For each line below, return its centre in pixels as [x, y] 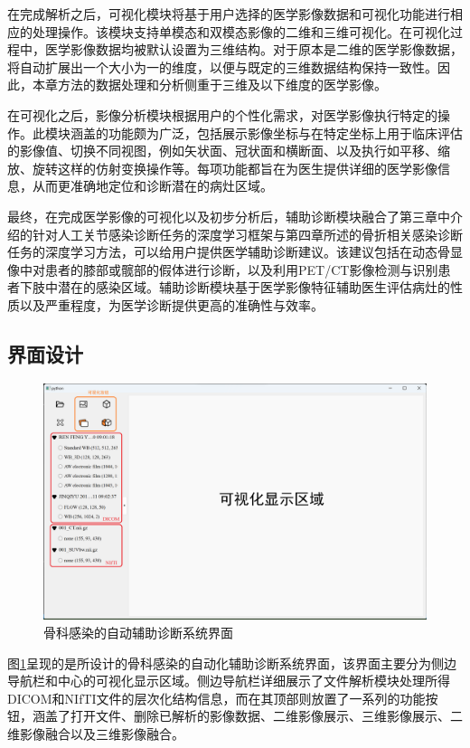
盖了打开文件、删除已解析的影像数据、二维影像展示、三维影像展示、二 [254, 716]
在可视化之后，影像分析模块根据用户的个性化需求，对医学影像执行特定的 [222, 114]
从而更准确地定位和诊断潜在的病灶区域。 [152, 186]
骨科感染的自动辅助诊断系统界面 [138, 632]
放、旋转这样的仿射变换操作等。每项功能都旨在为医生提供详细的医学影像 [222, 168]
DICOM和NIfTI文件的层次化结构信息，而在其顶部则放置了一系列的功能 [216, 698]
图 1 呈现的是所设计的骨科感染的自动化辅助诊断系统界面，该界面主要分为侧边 [232, 663]
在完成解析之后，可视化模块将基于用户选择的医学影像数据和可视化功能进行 [229, 14]
